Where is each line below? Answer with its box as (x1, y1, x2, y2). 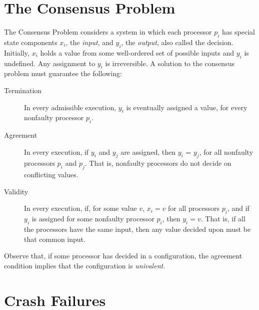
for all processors (168, 203, 220, 213)
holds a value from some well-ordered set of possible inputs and (40, 47, 234, 58)
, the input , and (65, 37, 113, 47)
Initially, (4, 47, 29, 58)
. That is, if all (200, 213, 245, 224)
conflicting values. (24, 169, 78, 180)
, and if (227, 203, 249, 213)
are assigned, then (120, 146, 175, 157)
